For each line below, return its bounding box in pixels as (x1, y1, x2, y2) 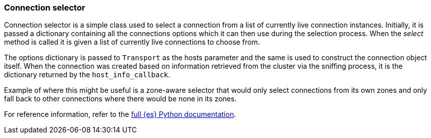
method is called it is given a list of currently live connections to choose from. (4, 38, 260, 47)
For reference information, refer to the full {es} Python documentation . (4, 110, 236, 119)
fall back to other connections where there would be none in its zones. (4, 94, 237, 103)
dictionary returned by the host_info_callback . (4, 70, 171, 79)
